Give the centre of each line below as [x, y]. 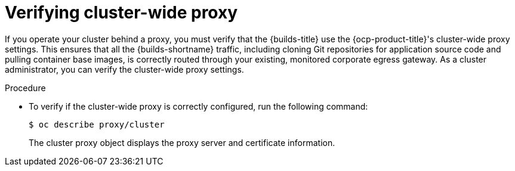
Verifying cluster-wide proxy [121, 13]
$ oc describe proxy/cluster [97, 124]
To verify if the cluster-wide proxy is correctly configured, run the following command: [198, 106]
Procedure [25, 88]
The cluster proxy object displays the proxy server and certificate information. [182, 142]
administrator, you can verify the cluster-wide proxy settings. [124, 69]
